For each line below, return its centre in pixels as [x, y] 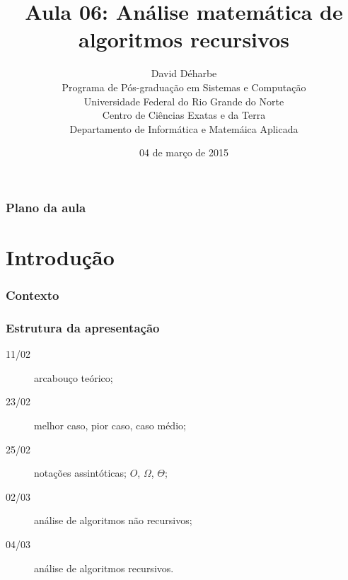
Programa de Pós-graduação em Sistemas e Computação [184, 87]
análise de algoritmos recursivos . [104, 568]
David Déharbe [184, 73]
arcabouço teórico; [74, 377]
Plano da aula [46, 207]
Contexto [33, 295]
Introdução [60, 256]
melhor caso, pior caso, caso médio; [110, 425]
